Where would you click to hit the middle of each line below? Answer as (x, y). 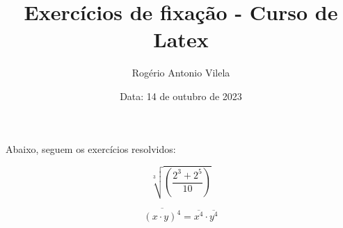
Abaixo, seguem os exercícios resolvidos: (91, 148)
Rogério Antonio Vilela (181, 73)
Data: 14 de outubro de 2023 (181, 96)
